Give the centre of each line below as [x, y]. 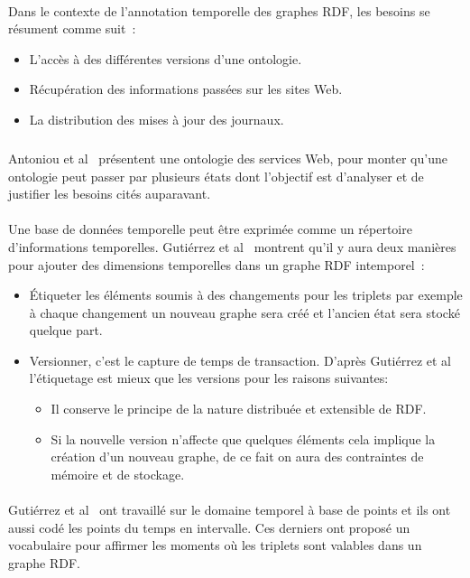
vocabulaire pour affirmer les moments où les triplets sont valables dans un [215, 545]
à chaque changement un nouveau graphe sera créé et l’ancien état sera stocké [244, 312]
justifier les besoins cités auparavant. [110, 194]
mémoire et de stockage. [118, 474]
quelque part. [66, 330]
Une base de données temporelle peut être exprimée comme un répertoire [210, 229]
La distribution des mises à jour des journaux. [157, 119]
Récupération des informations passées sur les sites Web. [186, 89]
